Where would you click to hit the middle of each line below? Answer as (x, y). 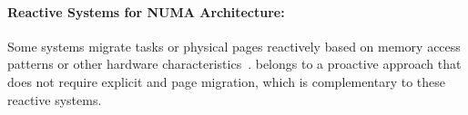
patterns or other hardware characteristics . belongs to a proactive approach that (234, 64)
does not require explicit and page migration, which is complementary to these (227, 81)
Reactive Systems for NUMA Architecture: (146, 11)
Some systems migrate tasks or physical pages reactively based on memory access (234, 46)
